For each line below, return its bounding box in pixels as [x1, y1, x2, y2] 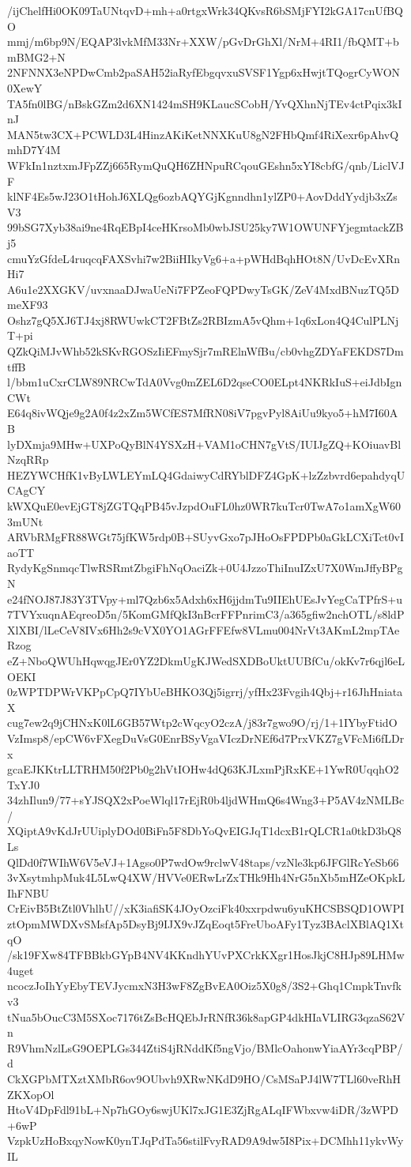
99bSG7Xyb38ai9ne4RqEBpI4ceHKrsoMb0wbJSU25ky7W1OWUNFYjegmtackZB [7, 219, 404, 235]
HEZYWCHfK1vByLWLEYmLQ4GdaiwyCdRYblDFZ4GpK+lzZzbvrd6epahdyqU [7, 466, 405, 483]
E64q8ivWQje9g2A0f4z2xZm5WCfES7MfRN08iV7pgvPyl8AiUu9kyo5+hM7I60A [7, 405, 398, 421]
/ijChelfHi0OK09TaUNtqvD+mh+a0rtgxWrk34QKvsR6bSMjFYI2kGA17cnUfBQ [7, 2, 403, 18]
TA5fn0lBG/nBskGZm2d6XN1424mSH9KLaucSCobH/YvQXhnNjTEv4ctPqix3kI [7, 95, 402, 111]
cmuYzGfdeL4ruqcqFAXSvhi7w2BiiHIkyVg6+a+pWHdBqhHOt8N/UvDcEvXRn [7, 250, 401, 266]
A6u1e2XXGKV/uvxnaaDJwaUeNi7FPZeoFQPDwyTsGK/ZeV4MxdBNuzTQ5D [7, 280, 399, 297]
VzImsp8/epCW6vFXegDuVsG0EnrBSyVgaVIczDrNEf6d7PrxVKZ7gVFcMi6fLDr [7, 729, 405, 746]
